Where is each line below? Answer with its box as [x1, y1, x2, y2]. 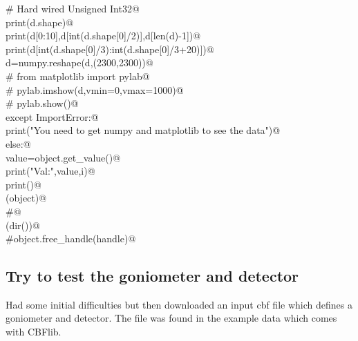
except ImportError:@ [6, 109, 99, 124]
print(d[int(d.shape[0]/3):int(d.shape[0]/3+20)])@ [6, 41, 214, 56]
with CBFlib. [6, 324, 62, 339]
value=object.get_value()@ [6, 150, 121, 164]
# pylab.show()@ [6, 96, 79, 110]
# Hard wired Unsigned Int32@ [6, 1, 140, 15]
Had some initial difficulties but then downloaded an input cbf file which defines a [6, 297, 352, 311]
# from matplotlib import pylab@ [6, 68, 150, 83]
